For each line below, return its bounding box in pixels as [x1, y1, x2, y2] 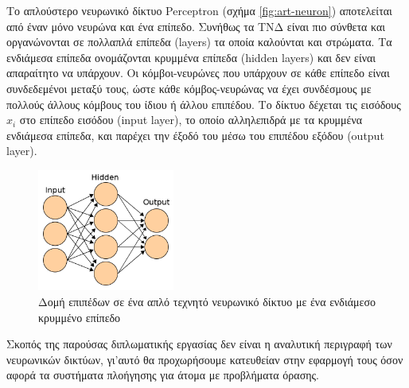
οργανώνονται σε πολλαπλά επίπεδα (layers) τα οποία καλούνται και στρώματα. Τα [6, 33, 392, 50]
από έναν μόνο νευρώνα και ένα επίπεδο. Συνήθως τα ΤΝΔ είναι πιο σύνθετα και [6, 17, 386, 34]
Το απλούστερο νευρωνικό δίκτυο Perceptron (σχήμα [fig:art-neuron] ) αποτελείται [6, 2, 392, 18]
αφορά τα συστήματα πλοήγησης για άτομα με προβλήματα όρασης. [6, 367, 319, 383]
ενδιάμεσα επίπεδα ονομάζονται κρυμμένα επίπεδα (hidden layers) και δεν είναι [6, 48, 376, 65]
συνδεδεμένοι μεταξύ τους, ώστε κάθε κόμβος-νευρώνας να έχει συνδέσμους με [6, 80, 372, 96]
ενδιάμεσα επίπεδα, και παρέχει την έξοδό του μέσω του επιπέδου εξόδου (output [6, 126, 384, 143]
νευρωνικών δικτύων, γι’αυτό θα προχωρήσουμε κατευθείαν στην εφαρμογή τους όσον [6, 351, 403, 367]
